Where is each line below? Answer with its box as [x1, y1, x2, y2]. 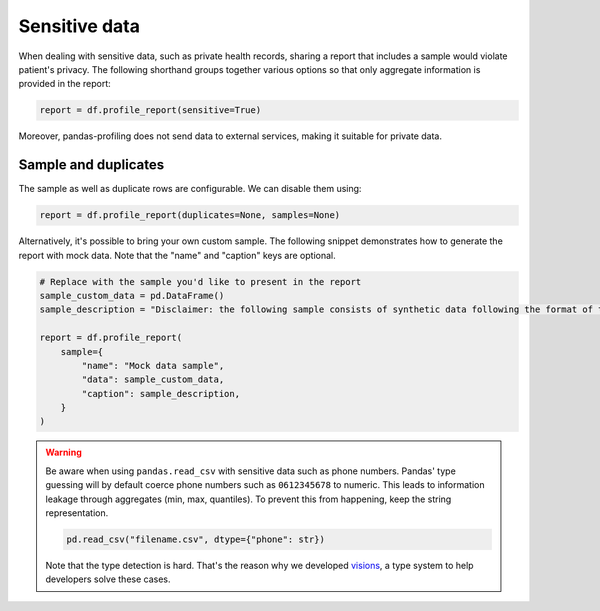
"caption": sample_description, [81, 388, 240, 399]
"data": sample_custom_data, [81, 374, 225, 385]
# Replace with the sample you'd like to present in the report [39, 276, 362, 287]
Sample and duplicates [18, 156, 165, 174]
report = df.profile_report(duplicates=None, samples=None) [39, 210, 341, 221]
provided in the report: [18, 78, 112, 90]
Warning [45, 446, 82, 459]
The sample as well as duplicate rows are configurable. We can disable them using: [18, 183, 362, 195]
